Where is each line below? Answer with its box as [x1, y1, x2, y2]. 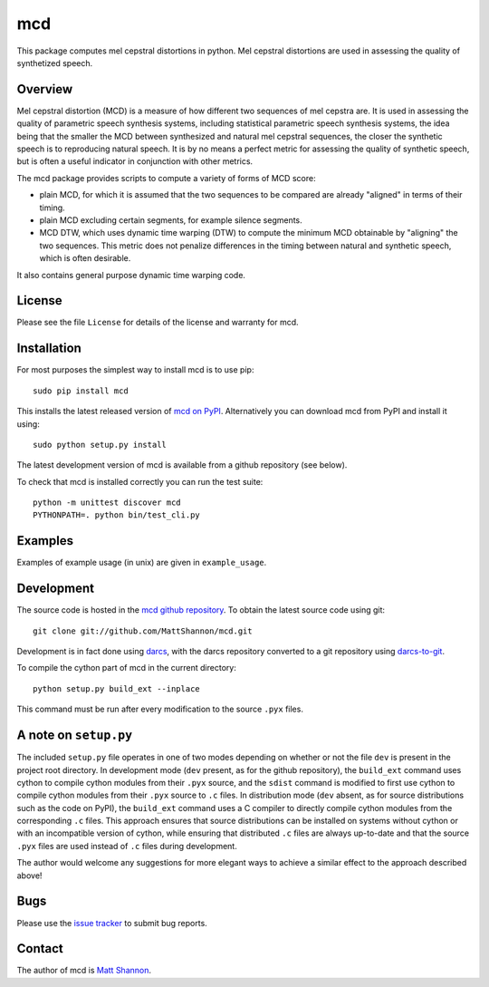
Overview [16, 82, 73, 97]
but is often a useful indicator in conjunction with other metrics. [16, 156, 254, 167]
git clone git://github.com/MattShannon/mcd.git [33, 625, 253, 636]
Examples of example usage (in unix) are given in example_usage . [16, 557, 267, 568]
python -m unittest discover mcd [33, 498, 181, 508]
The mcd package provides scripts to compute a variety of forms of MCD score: [16, 172, 316, 183]
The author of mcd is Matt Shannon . [16, 965, 152, 976]
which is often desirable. [39, 253, 131, 264]
